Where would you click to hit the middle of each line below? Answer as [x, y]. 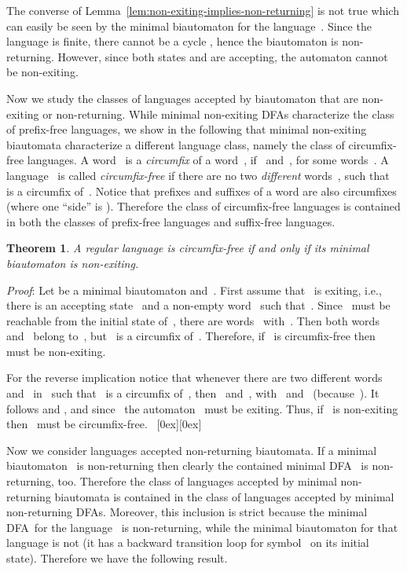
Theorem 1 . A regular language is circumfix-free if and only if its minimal [188, 248]
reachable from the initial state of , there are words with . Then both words [193, 320]
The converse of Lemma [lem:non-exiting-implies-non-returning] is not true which [203, 10]
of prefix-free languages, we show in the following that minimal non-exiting [187, 129]
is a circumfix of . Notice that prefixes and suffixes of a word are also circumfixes [202, 191]
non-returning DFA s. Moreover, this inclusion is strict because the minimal [187, 512]
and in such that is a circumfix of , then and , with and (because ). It [193, 393]
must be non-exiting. [56, 351]
